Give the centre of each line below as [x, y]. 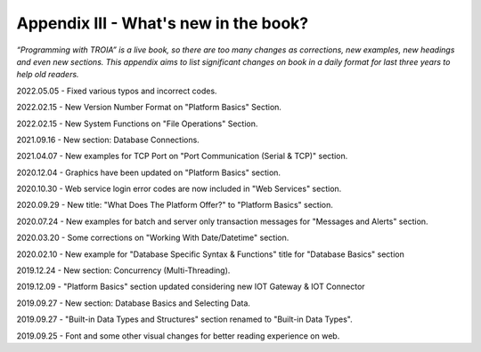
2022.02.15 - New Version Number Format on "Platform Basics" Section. [149, 108]
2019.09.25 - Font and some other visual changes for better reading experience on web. [178, 336]
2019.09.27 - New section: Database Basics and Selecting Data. [134, 303]
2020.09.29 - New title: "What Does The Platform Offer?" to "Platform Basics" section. [175, 205]
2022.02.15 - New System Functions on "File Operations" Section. [137, 124]
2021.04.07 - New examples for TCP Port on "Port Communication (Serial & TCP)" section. [182, 156]
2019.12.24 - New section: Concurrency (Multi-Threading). [123, 270]
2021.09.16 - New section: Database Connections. [108, 140]
